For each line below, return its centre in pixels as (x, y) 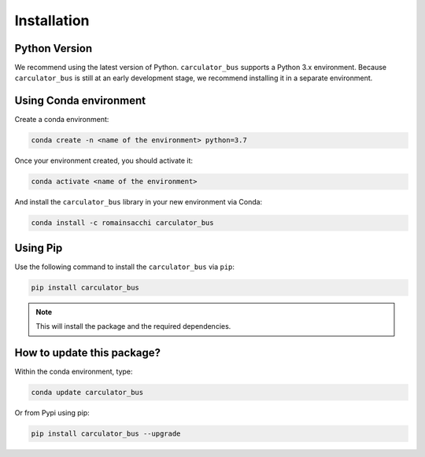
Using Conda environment (80, 101)
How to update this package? (88, 353)
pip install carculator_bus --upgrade (106, 434)
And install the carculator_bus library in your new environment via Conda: (139, 202)
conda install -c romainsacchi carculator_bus (122, 223)
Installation (52, 20)
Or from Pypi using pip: (52, 413)
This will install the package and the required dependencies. (133, 326)
